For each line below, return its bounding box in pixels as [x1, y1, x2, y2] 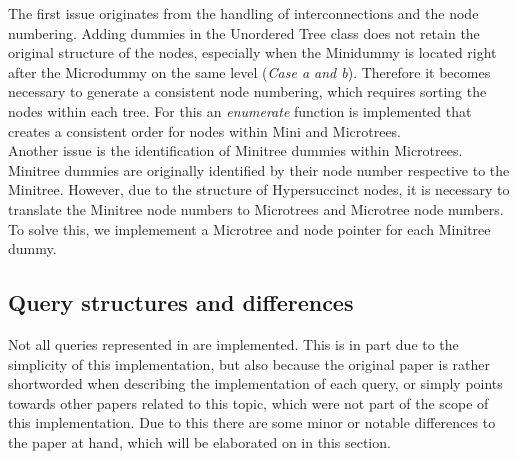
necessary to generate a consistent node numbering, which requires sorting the [8, 81, 487, 102]
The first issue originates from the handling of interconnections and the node [8, 3, 479, 23]
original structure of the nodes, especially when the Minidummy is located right [8, 42, 497, 63]
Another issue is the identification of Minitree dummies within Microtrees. [8, 140, 463, 161]
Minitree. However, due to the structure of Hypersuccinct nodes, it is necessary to [8, 179, 510, 200]
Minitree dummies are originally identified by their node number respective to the [8, 159, 510, 180]
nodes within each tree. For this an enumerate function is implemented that [8, 100, 472, 121]
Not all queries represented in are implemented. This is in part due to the [8, 333, 459, 354]
